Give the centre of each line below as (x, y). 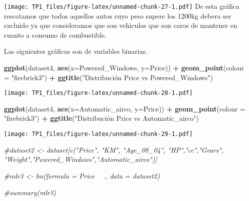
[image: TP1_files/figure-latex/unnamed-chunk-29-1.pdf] (98, 134)
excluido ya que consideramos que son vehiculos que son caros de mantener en (121, 25)
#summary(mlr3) (30, 192)
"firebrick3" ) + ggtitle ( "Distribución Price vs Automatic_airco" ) (102, 118)
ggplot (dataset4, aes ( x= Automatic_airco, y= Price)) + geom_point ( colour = (125, 108)
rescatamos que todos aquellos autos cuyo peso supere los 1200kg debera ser (118, 15)
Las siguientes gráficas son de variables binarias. (76, 51)
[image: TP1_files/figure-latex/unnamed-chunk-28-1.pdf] (98, 93)
